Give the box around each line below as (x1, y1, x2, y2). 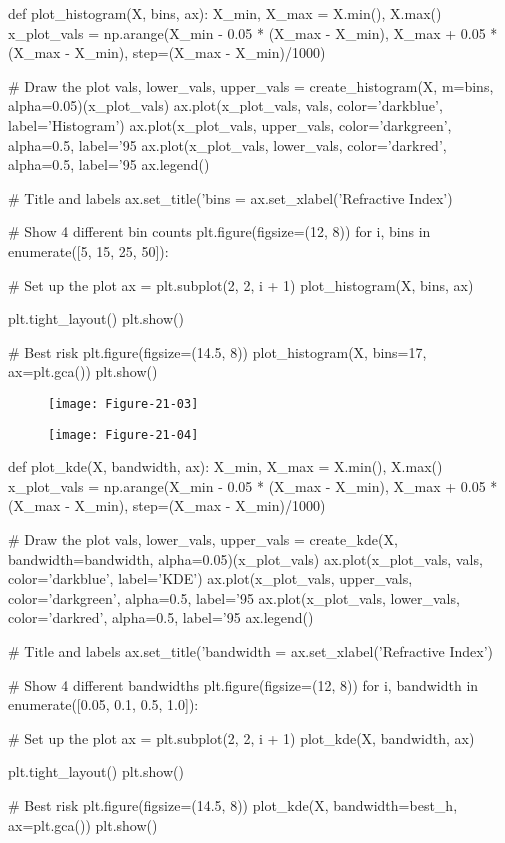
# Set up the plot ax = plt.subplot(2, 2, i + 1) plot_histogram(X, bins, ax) (8, 274, 474, 295)
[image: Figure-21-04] (48, 427, 199, 442)
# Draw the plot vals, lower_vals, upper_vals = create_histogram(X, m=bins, (8, 75, 494, 96)
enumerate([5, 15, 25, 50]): (8, 240, 169, 261)
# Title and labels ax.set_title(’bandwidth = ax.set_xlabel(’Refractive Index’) (8, 640, 494, 661)
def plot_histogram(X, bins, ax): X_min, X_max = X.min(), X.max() (8, 3, 442, 23)
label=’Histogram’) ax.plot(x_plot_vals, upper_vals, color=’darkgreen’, (8, 114, 452, 135)
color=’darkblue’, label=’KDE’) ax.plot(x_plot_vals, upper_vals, (8, 568, 413, 589)
